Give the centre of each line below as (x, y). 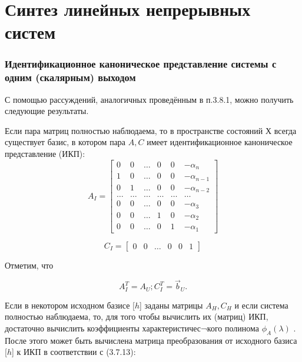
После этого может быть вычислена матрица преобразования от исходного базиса (151, 340)
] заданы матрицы (171, 305)
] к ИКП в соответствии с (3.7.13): (74, 352)
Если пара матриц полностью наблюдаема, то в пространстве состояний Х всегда (151, 130)
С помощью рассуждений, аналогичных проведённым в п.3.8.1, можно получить (149, 99)
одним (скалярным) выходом (70, 77)
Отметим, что (29, 265)
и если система (261, 305)
